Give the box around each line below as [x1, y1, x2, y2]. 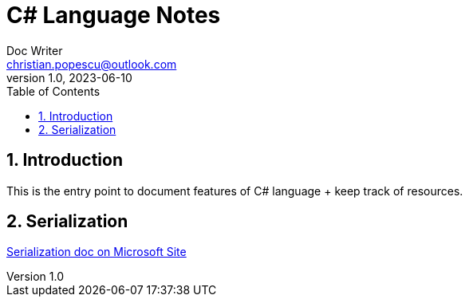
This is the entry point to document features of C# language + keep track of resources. [6, 183, 463, 198]
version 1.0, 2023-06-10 [6, 70, 132, 85]
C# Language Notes [6, 2, 221, 29]
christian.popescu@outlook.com [6, 57, 177, 71]
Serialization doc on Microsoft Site [6, 245, 187, 259]
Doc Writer [6, 43, 63, 57]
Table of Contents [6, 84, 100, 98]
